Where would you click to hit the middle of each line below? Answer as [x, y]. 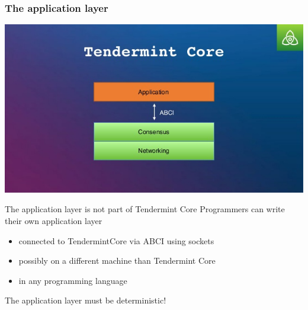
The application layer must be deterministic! [86, 300]
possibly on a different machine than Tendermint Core [117, 261]
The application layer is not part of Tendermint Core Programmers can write [145, 209]
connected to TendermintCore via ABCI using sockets [116, 240]
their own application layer [54, 220]
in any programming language [73, 280]
